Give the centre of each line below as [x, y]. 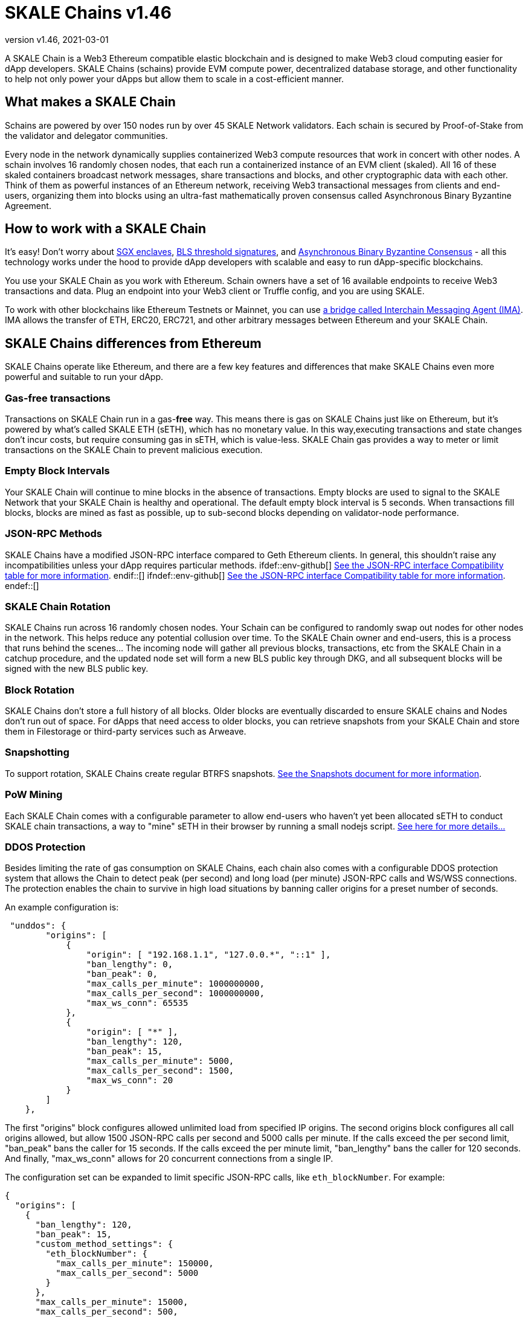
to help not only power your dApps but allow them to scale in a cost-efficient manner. [175, 79]
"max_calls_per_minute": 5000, [160, 1061]
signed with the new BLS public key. [77, 669]
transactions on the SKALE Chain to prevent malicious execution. [134, 450]
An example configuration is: [62, 907]
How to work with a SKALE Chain [106, 229]
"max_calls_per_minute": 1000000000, [175, 984]
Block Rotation [40, 690]
